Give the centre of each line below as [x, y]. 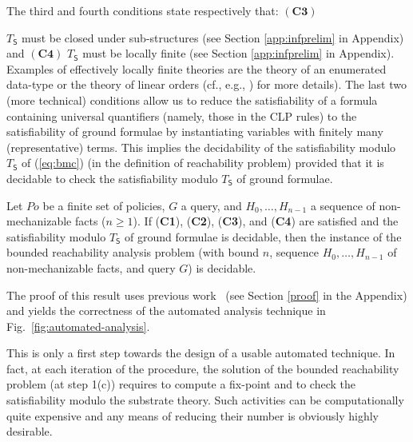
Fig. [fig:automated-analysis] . [78, 326]
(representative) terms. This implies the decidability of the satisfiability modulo [201, 147]
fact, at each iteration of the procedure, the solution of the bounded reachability [203, 368]
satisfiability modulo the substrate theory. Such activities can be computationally [205, 400]
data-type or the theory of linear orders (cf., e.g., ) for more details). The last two [206, 84]
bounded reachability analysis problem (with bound [133, 252]
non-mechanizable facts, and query [91, 267]
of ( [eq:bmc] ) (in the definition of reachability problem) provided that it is [203, 163]
